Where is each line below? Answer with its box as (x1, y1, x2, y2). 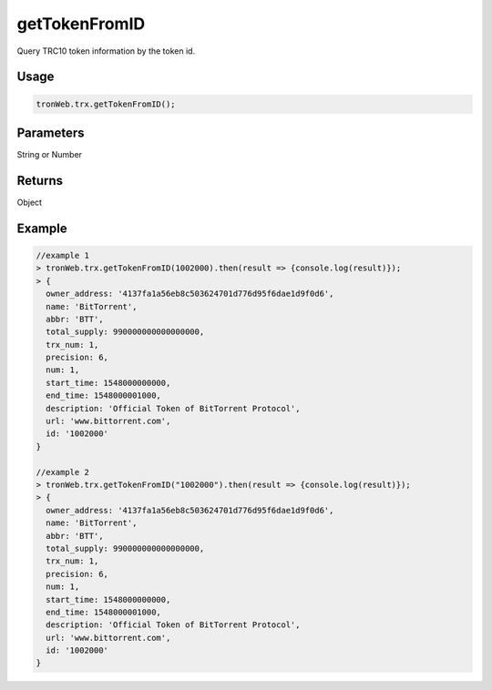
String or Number (16, 149, 82, 160)
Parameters (16, 125, 85, 140)
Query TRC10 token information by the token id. (16, 46, 196, 56)
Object (16, 197, 43, 208)
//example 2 (36, 467, 90, 477)
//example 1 (36, 250, 90, 260)
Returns (16, 173, 64, 188)
